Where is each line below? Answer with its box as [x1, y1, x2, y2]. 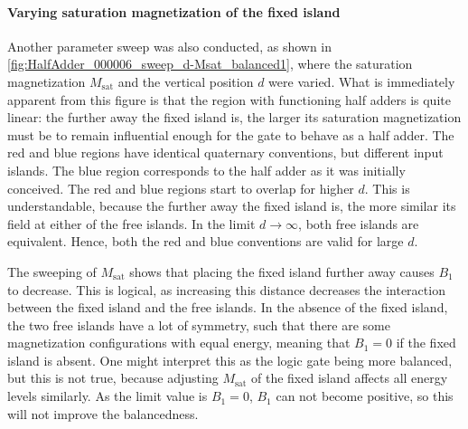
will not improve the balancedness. [7, 404, 199, 423]
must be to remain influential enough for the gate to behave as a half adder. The [7, 125, 454, 144]
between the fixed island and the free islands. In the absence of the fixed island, [7, 298, 448, 317]
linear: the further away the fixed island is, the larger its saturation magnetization [7, 108, 462, 127]
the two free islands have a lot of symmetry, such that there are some [7, 315, 390, 334]
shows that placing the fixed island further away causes [129, 262, 435, 281]
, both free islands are [298, 214, 419, 233]
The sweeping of [7, 262, 97, 281]
